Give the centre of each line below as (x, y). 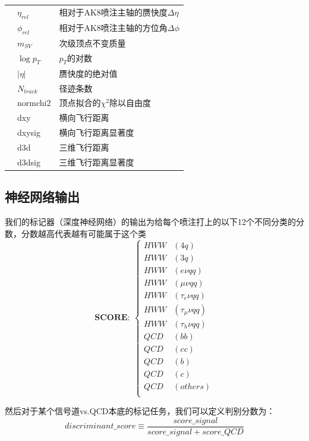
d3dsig (29, 162)
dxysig (29, 132)
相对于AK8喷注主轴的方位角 (113, 28)
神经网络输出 (42, 197)
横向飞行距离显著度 (97, 132)
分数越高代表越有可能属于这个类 (83, 233)
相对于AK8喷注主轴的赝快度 (113, 12)
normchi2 (34, 103)
